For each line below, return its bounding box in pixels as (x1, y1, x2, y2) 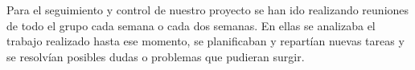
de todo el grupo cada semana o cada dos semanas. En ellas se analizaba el (6, 17, 376, 33)
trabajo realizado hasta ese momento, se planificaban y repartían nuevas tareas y (6, 33, 405, 49)
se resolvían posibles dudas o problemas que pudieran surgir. (6, 48, 305, 64)
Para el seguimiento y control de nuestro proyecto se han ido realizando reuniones (6, 2, 409, 17)
